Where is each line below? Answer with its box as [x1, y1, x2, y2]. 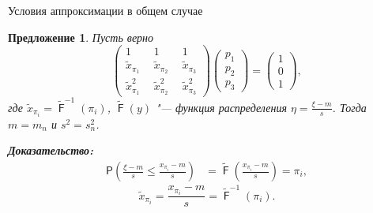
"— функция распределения [156, 99, 287, 115]
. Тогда [332, 99, 367, 115]
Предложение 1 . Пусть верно [8, 28, 154, 45]
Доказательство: [8, 142, 94, 159]
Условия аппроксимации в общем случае [8, 2, 203, 18]
